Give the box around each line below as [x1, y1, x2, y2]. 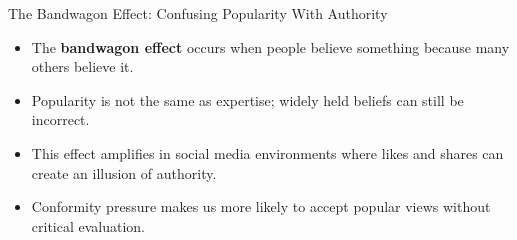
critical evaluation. [31, 215, 146, 236]
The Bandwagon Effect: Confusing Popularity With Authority [8, 3, 388, 23]
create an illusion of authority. [31, 162, 217, 183]
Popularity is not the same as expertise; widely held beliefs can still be [31, 89, 464, 110]
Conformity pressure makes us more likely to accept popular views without [31, 196, 491, 217]
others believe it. [31, 56, 134, 77]
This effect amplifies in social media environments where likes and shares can [31, 142, 504, 163]
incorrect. [31, 109, 90, 130]
